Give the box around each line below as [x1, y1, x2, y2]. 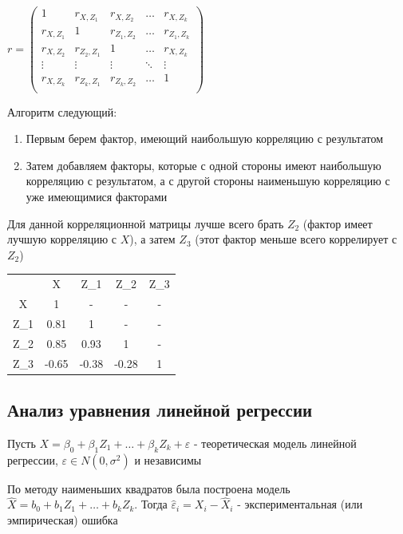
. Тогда [134, 496, 168, 512]
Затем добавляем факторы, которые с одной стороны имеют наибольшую [26, 156, 381, 173]
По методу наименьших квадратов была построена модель [7, 480, 290, 496]
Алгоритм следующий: [7, 103, 117, 120]
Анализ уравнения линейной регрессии [7, 398, 313, 422]
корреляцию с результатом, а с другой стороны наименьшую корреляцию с [26, 172, 390, 189]
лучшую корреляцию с [7, 231, 117, 247]
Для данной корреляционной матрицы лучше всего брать [7, 215, 284, 231]
